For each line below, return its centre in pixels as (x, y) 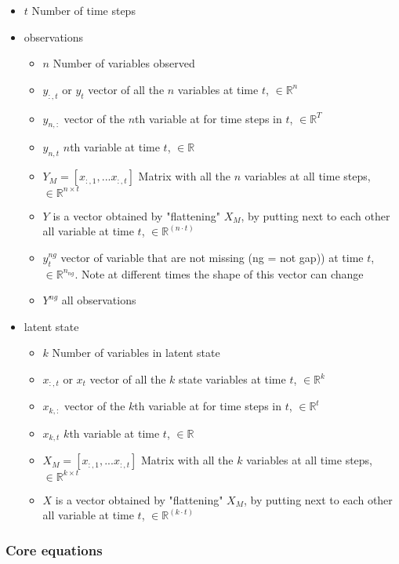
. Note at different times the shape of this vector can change (219, 273)
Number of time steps (83, 10)
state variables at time (232, 379)
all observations (99, 300)
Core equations (54, 550)
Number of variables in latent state (136, 353)
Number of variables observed (124, 63)
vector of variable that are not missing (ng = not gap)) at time (212, 257)
